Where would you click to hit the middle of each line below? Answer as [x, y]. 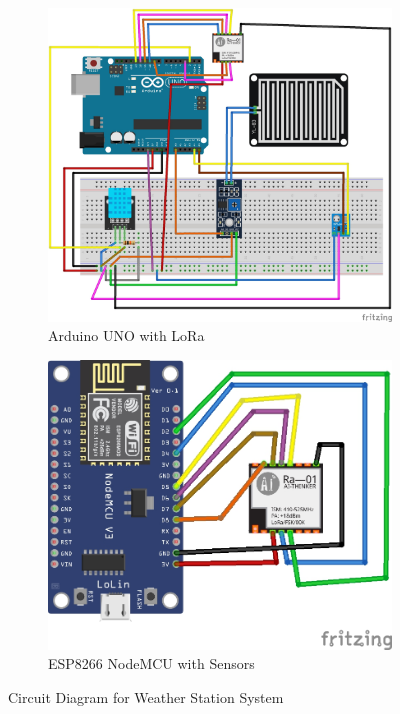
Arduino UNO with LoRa [126, 335]
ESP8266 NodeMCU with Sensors [151, 663]
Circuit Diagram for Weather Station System [146, 696]
